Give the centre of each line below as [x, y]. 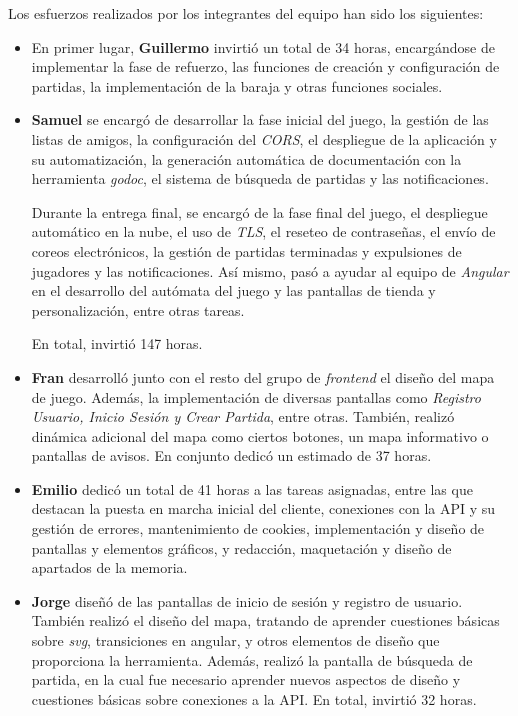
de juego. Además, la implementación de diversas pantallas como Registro [256, 396]
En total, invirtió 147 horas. [117, 343]
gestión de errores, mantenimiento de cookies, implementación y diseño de [258, 528]
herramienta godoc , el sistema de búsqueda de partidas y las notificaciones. [260, 178]
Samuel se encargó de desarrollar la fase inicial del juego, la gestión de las [260, 119]
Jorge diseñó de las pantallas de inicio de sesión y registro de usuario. [247, 600]
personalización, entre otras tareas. [138, 309]
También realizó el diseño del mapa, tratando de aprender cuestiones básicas [265, 620]
